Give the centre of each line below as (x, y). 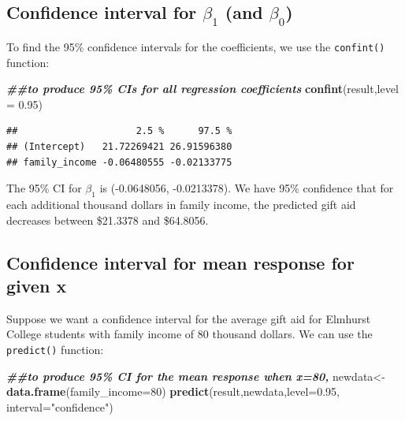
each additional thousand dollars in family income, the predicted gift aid (181, 205)
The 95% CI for (44, 188)
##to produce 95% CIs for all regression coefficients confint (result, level (202, 89)
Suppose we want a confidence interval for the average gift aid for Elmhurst (189, 318)
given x (37, 285)
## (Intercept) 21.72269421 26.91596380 (119, 147)
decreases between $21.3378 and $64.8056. (108, 220)
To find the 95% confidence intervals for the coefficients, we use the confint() (196, 47)
